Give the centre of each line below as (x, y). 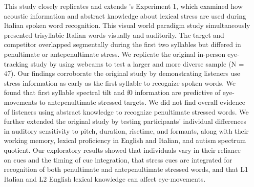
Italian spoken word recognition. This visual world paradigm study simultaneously (127, 25)
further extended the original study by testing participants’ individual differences (125, 121)
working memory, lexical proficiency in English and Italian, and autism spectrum (125, 140)
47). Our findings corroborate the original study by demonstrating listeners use (122, 73)
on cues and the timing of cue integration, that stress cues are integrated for (118, 159)
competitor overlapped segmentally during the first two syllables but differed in (123, 44)
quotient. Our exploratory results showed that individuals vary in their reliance (122, 150)
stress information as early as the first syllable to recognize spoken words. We (120, 82)
